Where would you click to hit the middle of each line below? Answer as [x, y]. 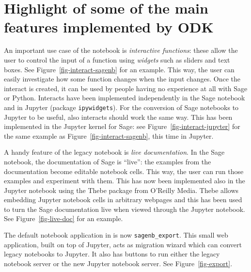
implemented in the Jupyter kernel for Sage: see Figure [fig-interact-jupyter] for [122, 126]
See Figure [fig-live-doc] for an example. [63, 218]
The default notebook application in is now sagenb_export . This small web [116, 235]
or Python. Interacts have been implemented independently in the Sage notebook [125, 98]
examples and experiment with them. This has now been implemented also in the [125, 181]
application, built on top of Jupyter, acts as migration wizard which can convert [123, 244]
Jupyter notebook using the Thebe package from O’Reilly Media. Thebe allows [121, 190]
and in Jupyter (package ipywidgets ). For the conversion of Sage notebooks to [121, 107]
